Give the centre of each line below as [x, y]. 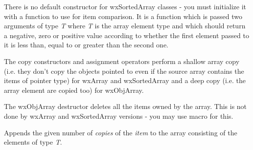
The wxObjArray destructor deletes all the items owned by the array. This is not [126, 106]
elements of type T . [33, 142]
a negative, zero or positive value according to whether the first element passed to [126, 35]
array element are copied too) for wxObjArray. [74, 90]
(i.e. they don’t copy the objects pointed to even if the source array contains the [124, 71]
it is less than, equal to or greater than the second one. [86, 45]
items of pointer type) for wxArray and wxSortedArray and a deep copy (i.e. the [125, 80]
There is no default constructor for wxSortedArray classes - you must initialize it [125, 6]
